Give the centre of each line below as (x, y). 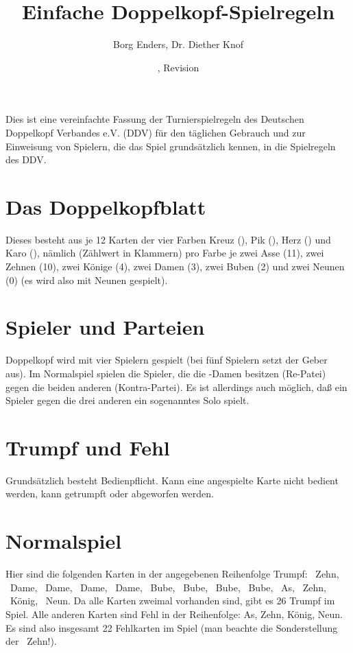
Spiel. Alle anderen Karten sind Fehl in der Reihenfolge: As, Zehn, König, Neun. (174, 614)
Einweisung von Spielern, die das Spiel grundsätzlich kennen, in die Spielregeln (171, 146)
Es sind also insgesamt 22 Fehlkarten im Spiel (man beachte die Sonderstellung (172, 627)
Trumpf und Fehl (88, 447)
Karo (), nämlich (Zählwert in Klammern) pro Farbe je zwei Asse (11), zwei (165, 253)
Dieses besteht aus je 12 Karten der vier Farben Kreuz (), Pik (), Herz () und (168, 239)
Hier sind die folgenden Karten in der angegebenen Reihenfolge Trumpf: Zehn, (172, 574)
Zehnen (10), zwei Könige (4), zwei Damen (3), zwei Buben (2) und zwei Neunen (175, 266)
